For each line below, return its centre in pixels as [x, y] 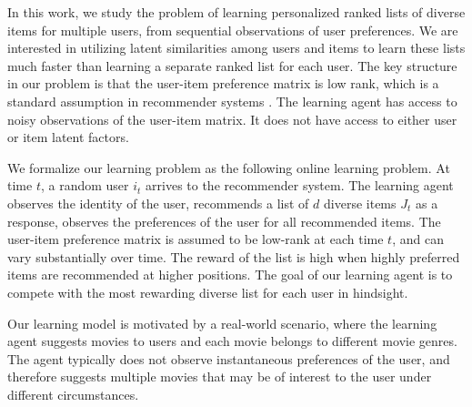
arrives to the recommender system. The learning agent [300, 185]
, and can [418, 239]
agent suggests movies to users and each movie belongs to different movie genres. [232, 341]
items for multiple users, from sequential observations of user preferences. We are [233, 30]
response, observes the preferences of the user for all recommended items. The [224, 221]
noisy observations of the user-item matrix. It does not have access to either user [232, 119]
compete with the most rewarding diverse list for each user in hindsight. [208, 292]
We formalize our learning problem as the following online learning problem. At [229, 167]
